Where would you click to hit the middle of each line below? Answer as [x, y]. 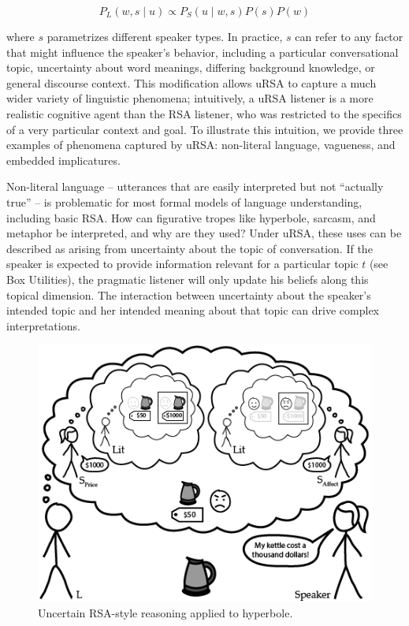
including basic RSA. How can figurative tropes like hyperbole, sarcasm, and [191, 217]
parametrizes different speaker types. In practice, [165, 36]
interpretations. [43, 325]
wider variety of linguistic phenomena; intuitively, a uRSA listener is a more [190, 98]
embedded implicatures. [63, 160]
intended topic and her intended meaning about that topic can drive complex [193, 310]
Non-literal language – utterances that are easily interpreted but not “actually [195, 186]
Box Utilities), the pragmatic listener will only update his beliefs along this [188, 279]
